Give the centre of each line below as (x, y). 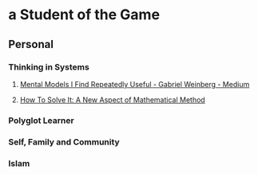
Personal (31, 44)
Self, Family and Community (64, 141)
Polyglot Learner (41, 120)
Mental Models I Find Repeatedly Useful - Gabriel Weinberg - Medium (135, 84)
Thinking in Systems (49, 67)
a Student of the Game (84, 15)
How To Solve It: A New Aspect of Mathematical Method (112, 99)
